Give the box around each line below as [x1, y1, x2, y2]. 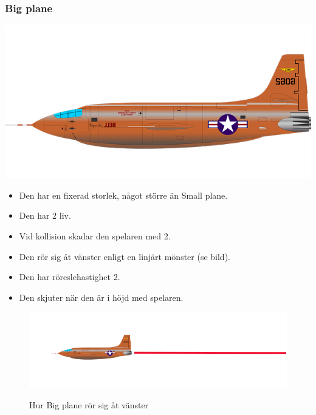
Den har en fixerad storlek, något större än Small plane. [19, 188, 228, 201]
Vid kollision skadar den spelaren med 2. [19, 230, 171, 242]
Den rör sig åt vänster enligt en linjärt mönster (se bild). [19, 250, 230, 262]
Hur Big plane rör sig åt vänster [29, 398, 149, 411]
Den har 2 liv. [19, 209, 71, 222]
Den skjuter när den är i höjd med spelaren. [19, 290, 184, 303]
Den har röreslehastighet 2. [19, 270, 120, 283]
